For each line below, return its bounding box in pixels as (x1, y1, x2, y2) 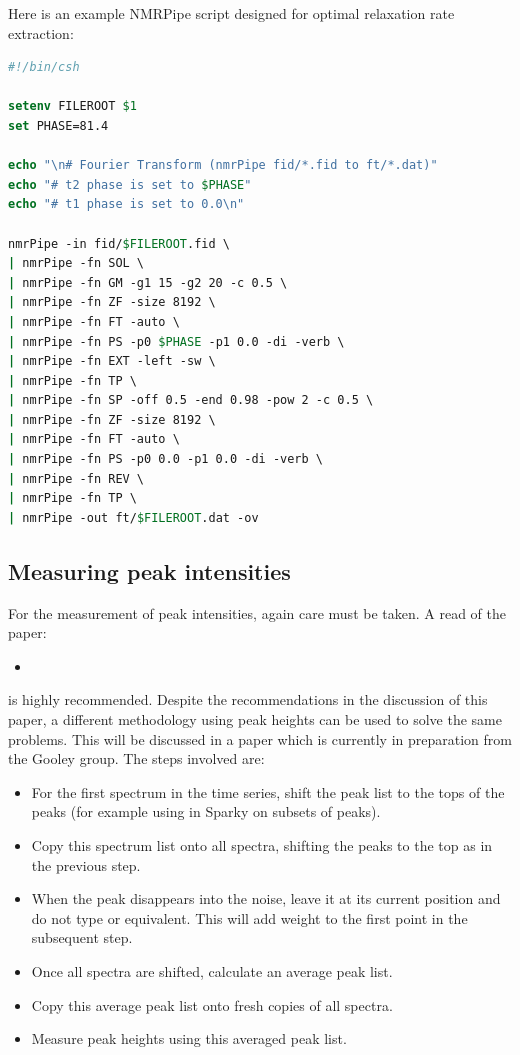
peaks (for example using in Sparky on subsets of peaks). (31, 801, 381, 822)
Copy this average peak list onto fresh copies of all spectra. (31, 994, 393, 1015)
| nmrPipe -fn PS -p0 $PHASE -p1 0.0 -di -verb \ (8, 334, 345, 349)
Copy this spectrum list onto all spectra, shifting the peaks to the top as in (31, 834, 493, 855)
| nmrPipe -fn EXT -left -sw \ (8, 354, 216, 369)
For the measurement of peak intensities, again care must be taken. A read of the (8, 602, 507, 623)
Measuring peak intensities (8, 555, 291, 586)
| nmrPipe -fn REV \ (8, 471, 145, 486)
